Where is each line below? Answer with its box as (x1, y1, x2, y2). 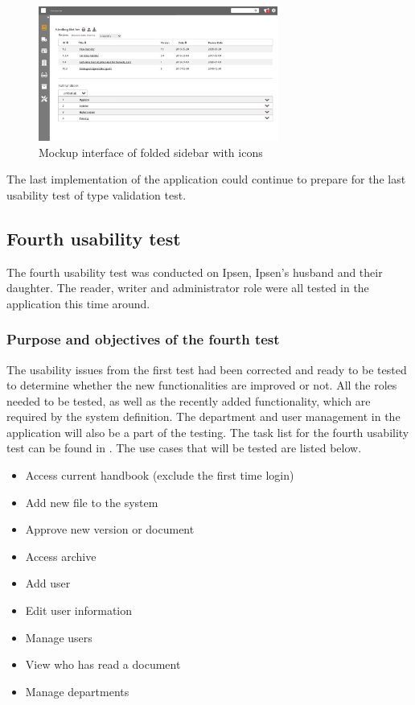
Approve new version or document (25, 521, 195, 538)
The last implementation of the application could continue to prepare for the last (6, 171, 406, 188)
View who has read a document (25, 656, 181, 673)
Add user (25, 575, 71, 592)
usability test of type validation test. (6, 186, 187, 203)
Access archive (25, 547, 97, 564)
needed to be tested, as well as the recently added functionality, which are (6, 392, 371, 409)
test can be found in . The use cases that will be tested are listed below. (6, 439, 362, 456)
